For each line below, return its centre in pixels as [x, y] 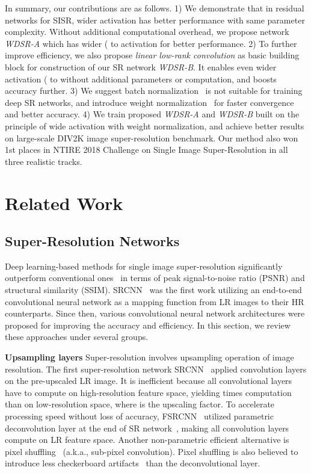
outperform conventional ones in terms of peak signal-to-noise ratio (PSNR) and [155, 278]
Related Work [64, 202]
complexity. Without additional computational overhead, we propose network [147, 32]
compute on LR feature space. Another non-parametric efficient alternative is [147, 440]
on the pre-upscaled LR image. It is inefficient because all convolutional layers [149, 381]
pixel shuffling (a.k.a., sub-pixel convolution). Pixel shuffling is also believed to [152, 451]
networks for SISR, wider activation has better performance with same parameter [155, 20]
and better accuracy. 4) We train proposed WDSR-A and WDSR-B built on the [152, 114]
